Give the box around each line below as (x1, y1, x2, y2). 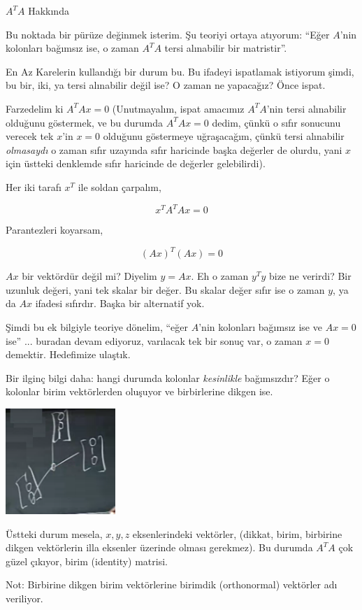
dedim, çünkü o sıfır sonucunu (212, 115, 341, 129)
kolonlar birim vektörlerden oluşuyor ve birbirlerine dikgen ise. (6, 384, 273, 399)
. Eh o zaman (191, 269, 249, 283)
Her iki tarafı (6, 179, 61, 194)
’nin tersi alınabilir (266, 101, 347, 115)
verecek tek (6, 129, 54, 143)
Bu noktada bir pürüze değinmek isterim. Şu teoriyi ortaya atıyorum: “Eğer (6, 27, 330, 41)
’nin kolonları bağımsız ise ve (198, 319, 322, 334)
